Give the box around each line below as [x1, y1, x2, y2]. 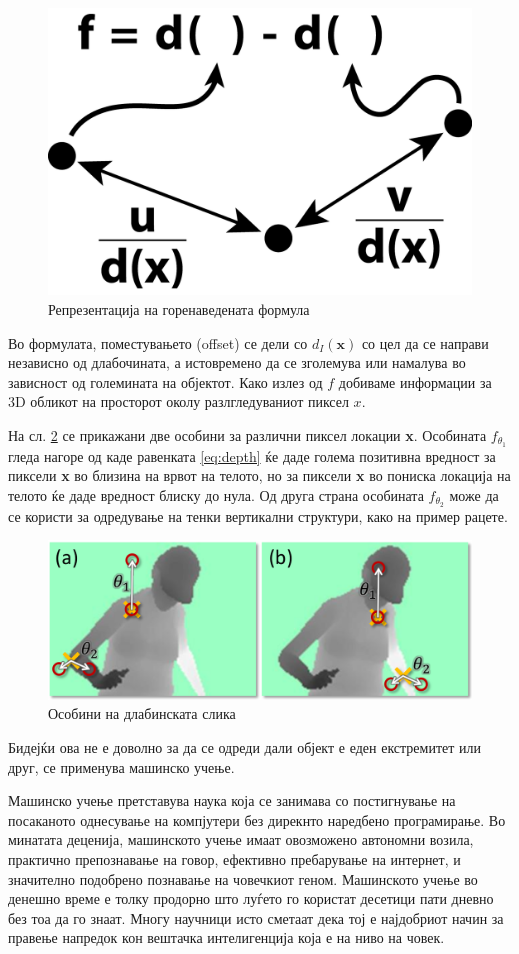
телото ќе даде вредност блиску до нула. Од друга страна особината [8, 484, 424, 505]
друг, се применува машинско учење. [8, 756, 235, 777]
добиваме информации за [338, 371, 492, 392]
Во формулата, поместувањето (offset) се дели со [8, 332, 308, 353]
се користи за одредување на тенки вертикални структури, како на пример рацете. [8, 505, 508, 526]
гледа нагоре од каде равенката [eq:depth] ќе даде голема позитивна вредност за [8, 445, 496, 466]
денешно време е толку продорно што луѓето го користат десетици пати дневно [8, 888, 494, 909]
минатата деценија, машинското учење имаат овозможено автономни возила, [8, 829, 474, 850]
